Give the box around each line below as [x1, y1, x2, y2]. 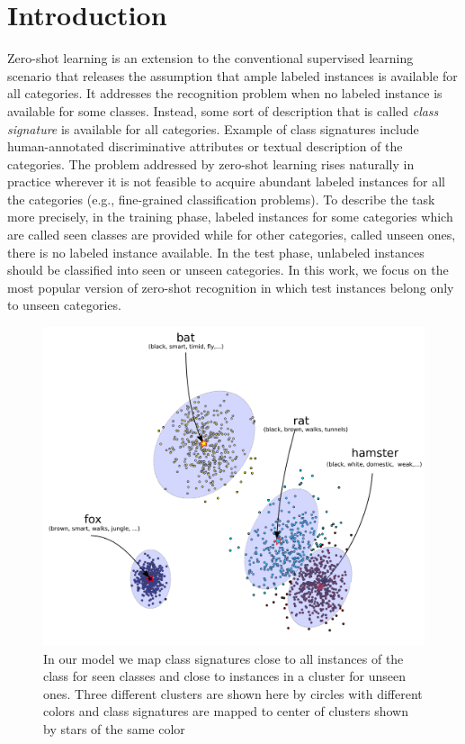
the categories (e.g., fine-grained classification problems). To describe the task [7, 189, 435, 208]
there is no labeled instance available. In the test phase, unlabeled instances [7, 242, 425, 261]
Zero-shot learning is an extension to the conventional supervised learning [7, 49, 414, 68]
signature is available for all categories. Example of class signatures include [7, 119, 419, 138]
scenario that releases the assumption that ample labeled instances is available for [7, 66, 458, 85]
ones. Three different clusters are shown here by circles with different [43, 684, 423, 703]
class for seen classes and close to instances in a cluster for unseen [43, 667, 406, 685]
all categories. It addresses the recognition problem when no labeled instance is [7, 84, 443, 103]
